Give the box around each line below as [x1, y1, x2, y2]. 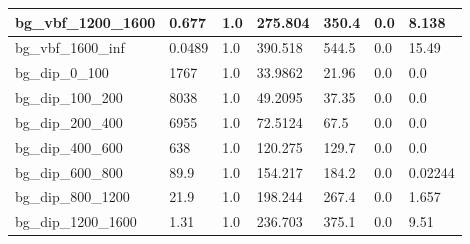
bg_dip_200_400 [15, 111, 123, 132]
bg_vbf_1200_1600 [15, 11, 156, 32]
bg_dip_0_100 [15, 62, 109, 83]
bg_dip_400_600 [15, 136, 123, 157]
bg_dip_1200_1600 [15, 211, 137, 232]
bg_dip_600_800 [15, 161, 123, 182]
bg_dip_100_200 [15, 87, 123, 108]
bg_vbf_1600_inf [15, 37, 125, 58]
